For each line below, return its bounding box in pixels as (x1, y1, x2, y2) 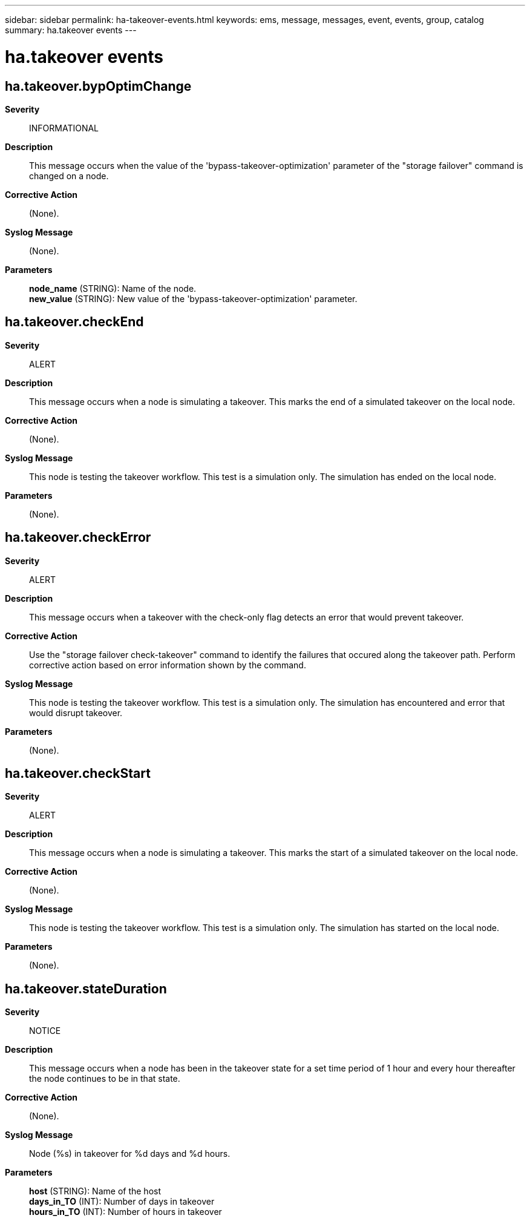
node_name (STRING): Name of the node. (29, 283, 197, 294)
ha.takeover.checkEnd (5, 314, 144, 330)
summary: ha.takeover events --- (5, 25, 137, 35)
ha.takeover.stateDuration (5, 981, 167, 996)
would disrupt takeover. (29, 707, 123, 718)
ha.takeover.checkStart (5, 766, 151, 782)
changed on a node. (29, 170, 109, 181)
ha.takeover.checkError (5, 530, 151, 545)
